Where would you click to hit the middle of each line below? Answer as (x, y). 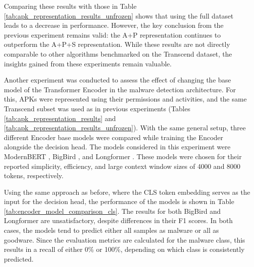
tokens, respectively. (34, 175)
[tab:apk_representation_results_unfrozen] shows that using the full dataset (119, 15)
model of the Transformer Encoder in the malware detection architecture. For (120, 89)
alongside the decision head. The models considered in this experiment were (117, 147)
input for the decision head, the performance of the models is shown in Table (119, 201)
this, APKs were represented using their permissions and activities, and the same (125, 99)
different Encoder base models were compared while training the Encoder (114, 137)
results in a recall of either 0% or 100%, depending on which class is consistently (124, 249)
